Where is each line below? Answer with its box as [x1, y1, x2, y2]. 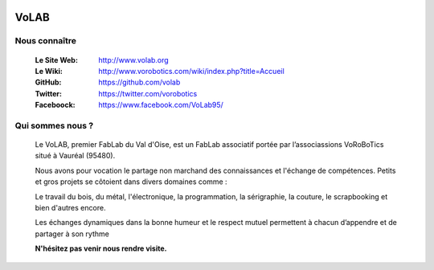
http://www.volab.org [98, 55, 169, 64]
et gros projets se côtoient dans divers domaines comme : [35, 177, 228, 186]
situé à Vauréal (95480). [35, 151, 116, 161]
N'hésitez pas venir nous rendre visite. [35, 243, 168, 253]
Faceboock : [35, 100, 76, 110]
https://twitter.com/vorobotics [98, 88, 198, 98]
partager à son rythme [35, 229, 110, 239]
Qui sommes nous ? [14, 120, 94, 131]
